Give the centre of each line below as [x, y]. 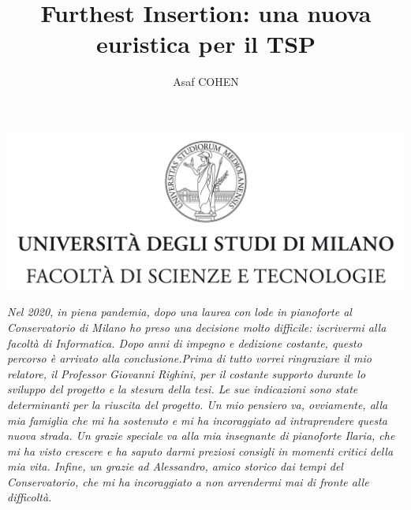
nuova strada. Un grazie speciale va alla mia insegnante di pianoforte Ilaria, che [201, 436]
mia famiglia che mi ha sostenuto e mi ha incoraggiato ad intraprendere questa [198, 420]
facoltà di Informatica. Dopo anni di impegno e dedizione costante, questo [185, 342]
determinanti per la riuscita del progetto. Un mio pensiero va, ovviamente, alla [198, 404]
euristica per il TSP [206, 44]
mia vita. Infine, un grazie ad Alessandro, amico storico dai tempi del [175, 466]
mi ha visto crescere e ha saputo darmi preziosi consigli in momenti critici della [200, 450]
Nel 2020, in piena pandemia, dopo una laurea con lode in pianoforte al [179, 312]
